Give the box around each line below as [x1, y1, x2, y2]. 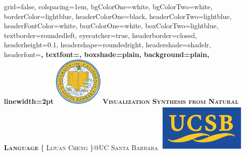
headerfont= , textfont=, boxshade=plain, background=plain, [4, 49, 209, 59]
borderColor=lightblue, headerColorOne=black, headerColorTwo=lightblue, [4, 11, 232, 21]
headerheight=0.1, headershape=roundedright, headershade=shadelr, [4, 39, 211, 50]
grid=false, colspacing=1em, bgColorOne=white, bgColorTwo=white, [4, 1, 213, 11]
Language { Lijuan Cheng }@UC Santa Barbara [4, 142, 158, 153]
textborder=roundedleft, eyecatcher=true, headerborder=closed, [4, 30, 197, 40]
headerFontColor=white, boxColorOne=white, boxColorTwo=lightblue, [4, 20, 219, 31]
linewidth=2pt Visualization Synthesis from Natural [4, 96, 239, 106]
